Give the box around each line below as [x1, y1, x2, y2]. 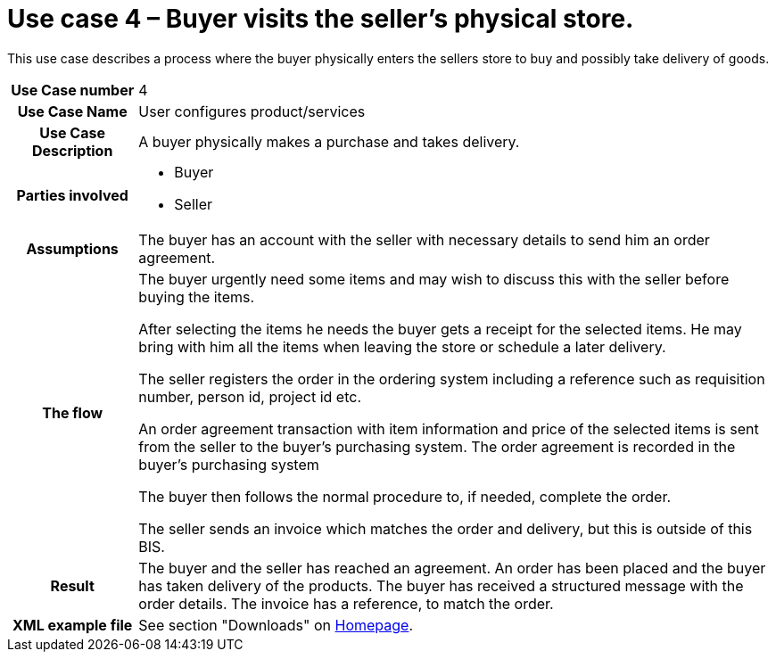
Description [31, 141, 113, 160]
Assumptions [26, 239, 119, 258]
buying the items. [138, 287, 255, 306]
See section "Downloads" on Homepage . [138, 615, 414, 634]
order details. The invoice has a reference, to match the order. [138, 594, 554, 613]
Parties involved [16, 185, 128, 204]
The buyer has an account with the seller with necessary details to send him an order [138, 230, 710, 249]
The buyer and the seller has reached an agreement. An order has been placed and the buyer [138, 558, 766, 577]
